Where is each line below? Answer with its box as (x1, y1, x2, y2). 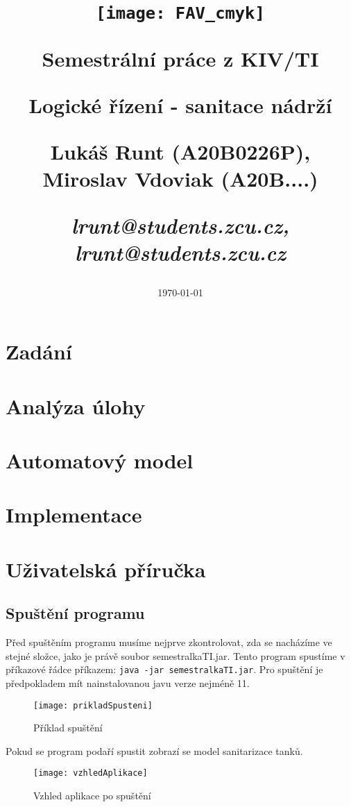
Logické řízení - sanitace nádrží (28, 90, 332, 119)
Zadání (6, 337, 72, 366)
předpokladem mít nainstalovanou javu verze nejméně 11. (6, 675, 250, 690)
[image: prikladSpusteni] (33, 700, 153, 711)
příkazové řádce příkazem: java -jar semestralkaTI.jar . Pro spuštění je (6, 662, 323, 677)
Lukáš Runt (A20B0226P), (50, 137, 311, 165)
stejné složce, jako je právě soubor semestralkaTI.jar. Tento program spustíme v (6, 648, 345, 663)
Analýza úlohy (6, 391, 146, 420)
